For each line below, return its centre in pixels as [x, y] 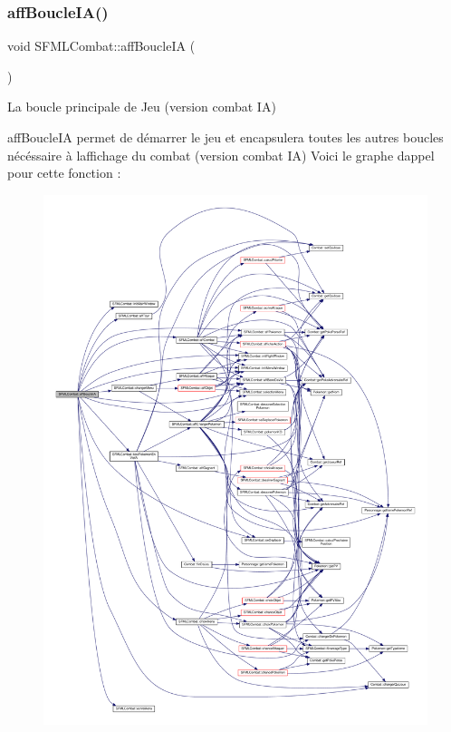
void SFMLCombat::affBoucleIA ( [101, 46]
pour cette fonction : [64, 173]
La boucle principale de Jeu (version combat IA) [142, 107]
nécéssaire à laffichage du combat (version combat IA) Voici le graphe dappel [221, 155]
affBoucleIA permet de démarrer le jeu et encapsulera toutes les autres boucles [225, 137]
